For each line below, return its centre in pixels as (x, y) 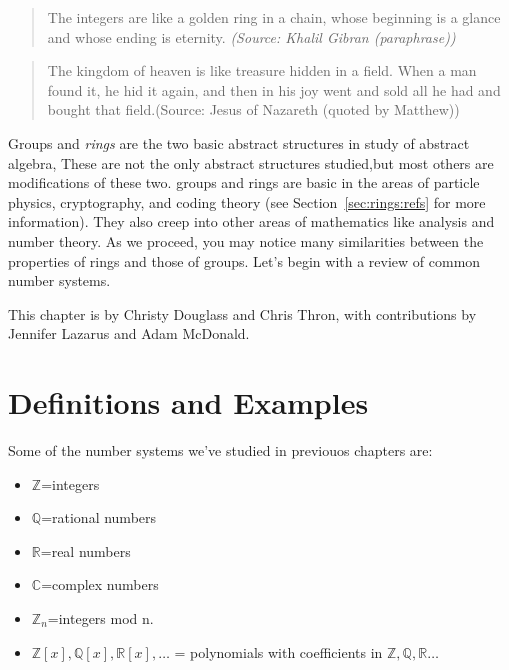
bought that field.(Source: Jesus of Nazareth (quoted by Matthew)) (253, 109)
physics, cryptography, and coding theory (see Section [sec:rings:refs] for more (247, 201)
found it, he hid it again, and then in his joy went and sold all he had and (274, 89)
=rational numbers (99, 517)
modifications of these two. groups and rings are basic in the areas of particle (244, 182)
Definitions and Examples (188, 402)
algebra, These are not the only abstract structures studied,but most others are (251, 162)
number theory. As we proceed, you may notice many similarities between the (246, 240)
